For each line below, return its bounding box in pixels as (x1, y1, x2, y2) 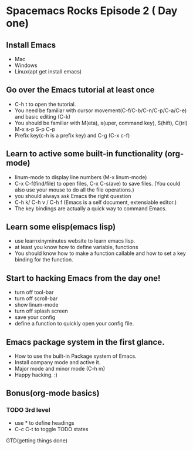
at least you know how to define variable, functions (14, 244, 138, 251)
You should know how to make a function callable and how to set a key (14, 250, 186, 257)
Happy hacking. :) (14, 371, 57, 378)
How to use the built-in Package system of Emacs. (14, 352, 137, 360)
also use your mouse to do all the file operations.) (14, 186, 135, 193)
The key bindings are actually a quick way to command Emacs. (14, 204, 167, 212)
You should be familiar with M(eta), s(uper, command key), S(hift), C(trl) (14, 119, 188, 126)
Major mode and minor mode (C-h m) (14, 365, 106, 372)
